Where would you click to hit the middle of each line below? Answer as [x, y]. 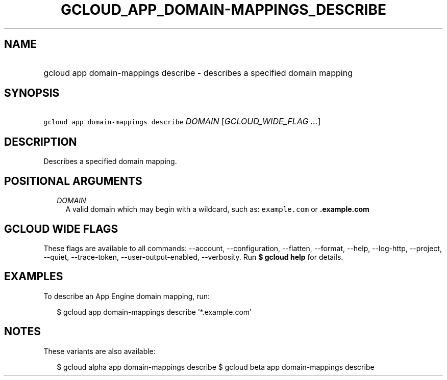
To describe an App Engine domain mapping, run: [127, 296]
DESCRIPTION [41, 142]
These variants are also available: [100, 351]
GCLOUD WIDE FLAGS [61, 229]
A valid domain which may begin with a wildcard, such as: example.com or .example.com [217, 209]
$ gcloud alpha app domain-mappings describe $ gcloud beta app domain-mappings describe [216, 367]
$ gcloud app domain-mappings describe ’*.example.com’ [154, 312]
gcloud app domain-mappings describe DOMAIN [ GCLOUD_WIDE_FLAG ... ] [182, 121]
